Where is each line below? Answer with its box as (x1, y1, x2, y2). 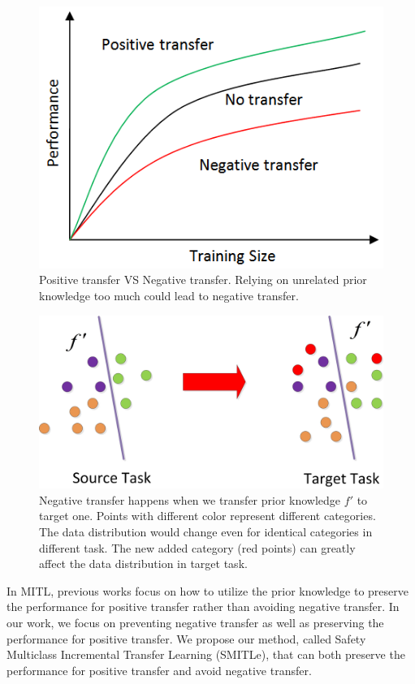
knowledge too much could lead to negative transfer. (39, 286, 299, 303)
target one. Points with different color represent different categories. (39, 507, 376, 524)
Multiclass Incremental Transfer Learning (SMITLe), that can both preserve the (6, 646, 405, 663)
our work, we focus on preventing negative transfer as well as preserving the (6, 613, 384, 630)
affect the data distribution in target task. (39, 555, 248, 572)
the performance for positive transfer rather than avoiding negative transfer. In (6, 598, 400, 615)
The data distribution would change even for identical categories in (39, 523, 373, 540)
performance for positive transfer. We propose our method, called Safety (6, 630, 366, 647)
